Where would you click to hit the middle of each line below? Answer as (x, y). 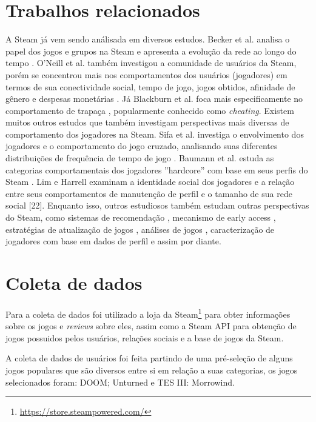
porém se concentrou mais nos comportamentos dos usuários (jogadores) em (146, 74)
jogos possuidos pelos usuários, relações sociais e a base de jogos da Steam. (145, 337)
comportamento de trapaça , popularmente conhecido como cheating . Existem (150, 110)
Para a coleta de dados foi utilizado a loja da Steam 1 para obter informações (148, 313)
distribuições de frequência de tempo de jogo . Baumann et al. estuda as (140, 158)
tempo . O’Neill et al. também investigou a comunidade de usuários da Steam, (151, 63)
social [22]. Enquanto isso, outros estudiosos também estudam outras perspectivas (157, 205)
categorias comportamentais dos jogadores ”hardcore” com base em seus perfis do (157, 169)
